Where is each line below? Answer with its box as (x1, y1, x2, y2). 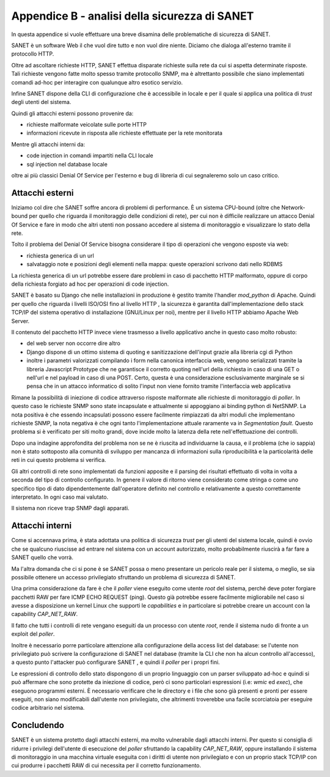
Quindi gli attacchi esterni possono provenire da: (11, 110, 134, 117)
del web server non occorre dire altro (26, 340, 120, 347)
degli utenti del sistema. (11, 99, 71, 106)
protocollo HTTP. (11, 50, 54, 58)
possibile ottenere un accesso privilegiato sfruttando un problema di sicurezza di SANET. (11, 573, 236, 581)
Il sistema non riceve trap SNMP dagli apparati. (11, 505, 130, 512)
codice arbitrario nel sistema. (11, 704, 85, 712)
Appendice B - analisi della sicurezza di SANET (11, 9, 254, 23)
